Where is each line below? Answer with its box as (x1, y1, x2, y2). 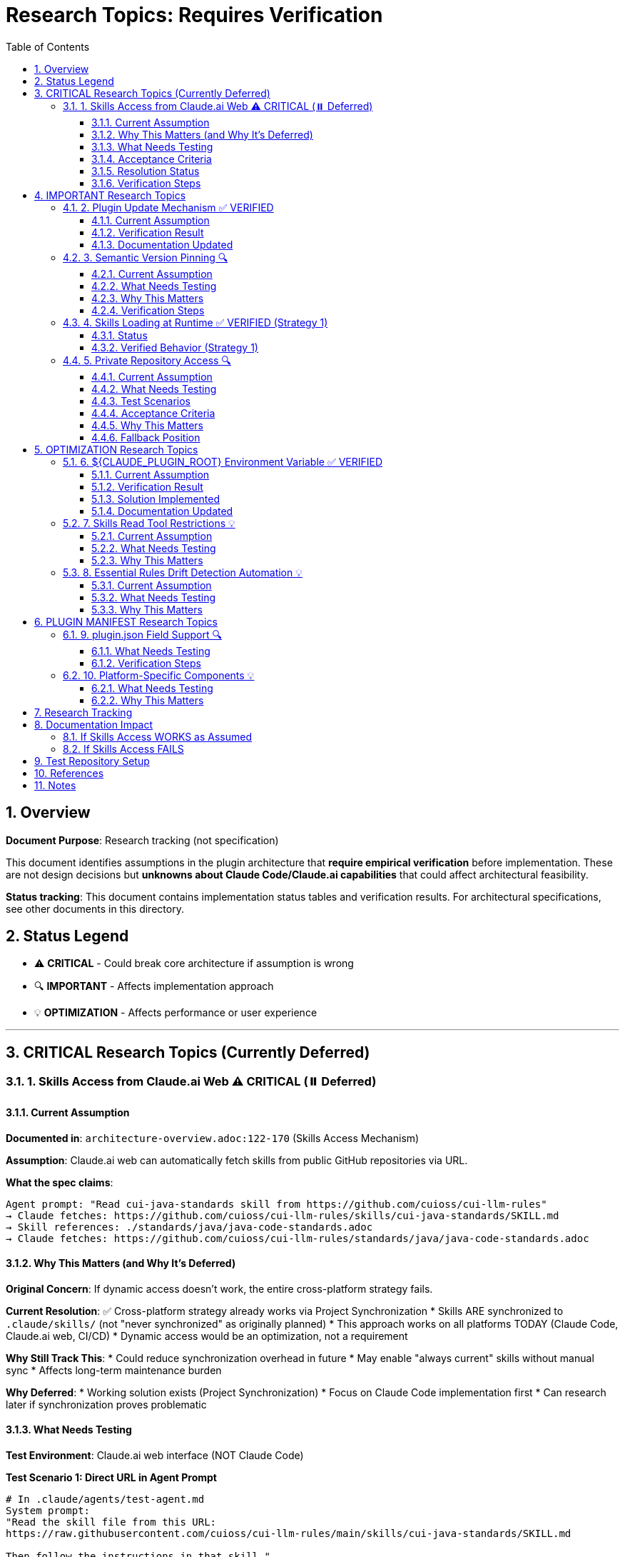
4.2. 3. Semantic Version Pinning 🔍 (63, 251, 228, 264)
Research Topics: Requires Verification (6, 3, 383, 27)
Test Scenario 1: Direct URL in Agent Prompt (6, 1471, 217, 1483)
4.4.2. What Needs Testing (91, 382, 217, 395)
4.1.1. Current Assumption (91, 214, 210, 226)
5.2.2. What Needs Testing (91, 541, 216, 554)
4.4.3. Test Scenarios (91, 394, 191, 407)
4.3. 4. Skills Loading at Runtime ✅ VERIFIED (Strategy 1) (63, 316, 328, 329)
